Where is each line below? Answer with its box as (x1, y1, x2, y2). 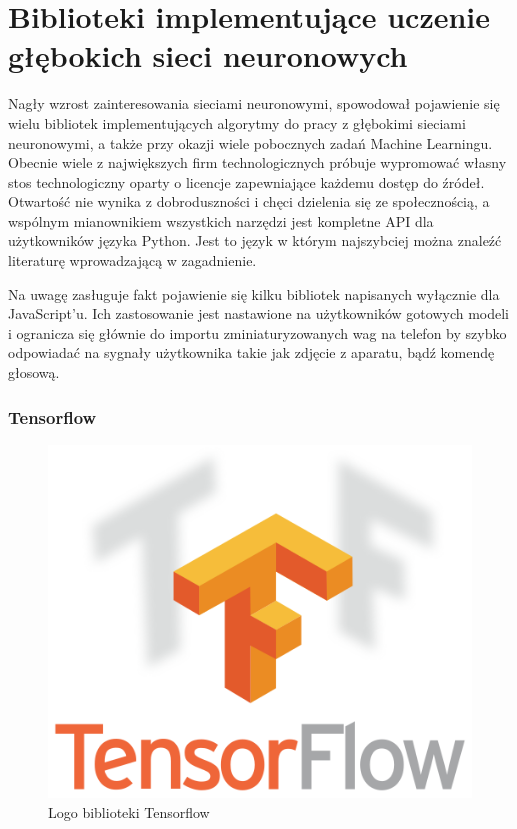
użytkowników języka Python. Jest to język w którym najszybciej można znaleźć (8, 230, 502, 251)
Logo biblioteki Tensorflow (48, 802, 210, 823)
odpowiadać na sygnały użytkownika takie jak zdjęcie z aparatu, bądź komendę (8, 342, 495, 363)
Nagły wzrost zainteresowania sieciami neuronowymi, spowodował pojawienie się (8, 93, 500, 114)
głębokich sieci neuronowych (8, 35, 408, 76)
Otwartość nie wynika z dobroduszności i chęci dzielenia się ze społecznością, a (8, 191, 490, 212)
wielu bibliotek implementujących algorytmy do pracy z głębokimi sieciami (8, 112, 466, 133)
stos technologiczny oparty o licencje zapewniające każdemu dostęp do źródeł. (8, 171, 485, 192)
